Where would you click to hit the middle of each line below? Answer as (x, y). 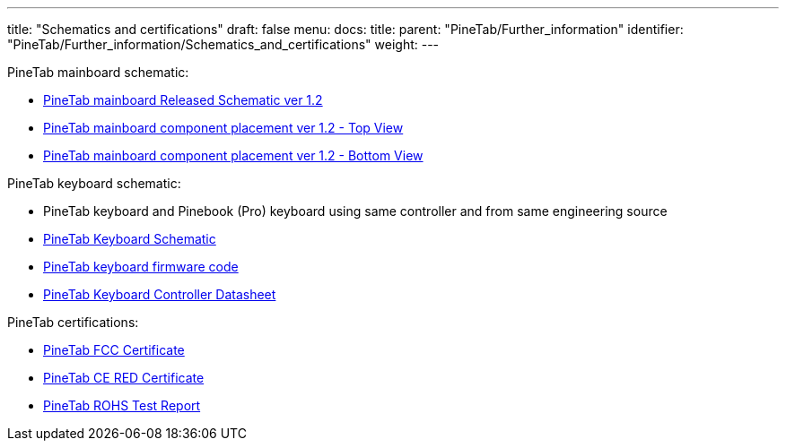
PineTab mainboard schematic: (98, 72)
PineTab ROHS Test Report (122, 405)
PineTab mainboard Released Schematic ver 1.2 (183, 100)
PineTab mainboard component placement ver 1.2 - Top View (223, 128)
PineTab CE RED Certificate (124, 378)
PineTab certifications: (73, 322)
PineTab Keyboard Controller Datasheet (160, 294)
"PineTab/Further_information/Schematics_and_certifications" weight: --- (223, 44)
